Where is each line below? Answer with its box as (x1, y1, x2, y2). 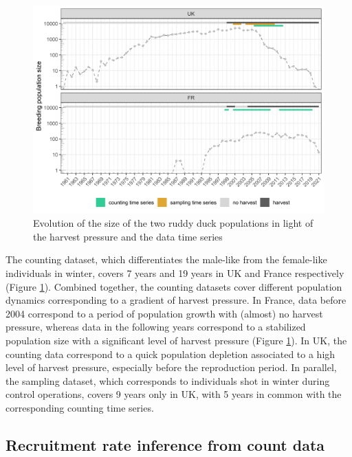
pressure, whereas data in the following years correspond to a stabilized (5, 320, 306, 334)
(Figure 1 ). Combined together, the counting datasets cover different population (5, 279, 342, 293)
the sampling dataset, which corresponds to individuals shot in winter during (5, 373, 330, 388)
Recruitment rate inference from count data (5, 434, 325, 455)
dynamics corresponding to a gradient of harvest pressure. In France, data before (5, 293, 346, 307)
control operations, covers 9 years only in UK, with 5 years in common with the (5, 387, 342, 401)
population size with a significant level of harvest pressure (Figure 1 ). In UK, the (5, 333, 347, 348)
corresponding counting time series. (5, 400, 154, 414)
